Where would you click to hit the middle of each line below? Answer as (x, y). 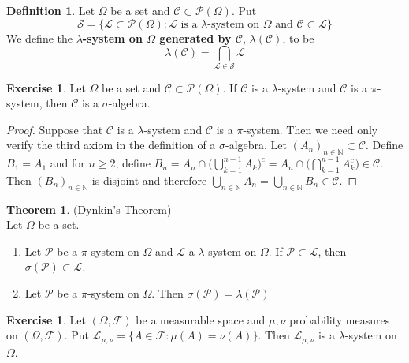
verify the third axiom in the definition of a (111, 145)
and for (67, 163)
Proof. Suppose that (55, 129)
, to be (298, 37)
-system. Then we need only (310, 129)
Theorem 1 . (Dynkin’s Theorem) (89, 209)
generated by (195, 37)
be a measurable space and (201, 319)
